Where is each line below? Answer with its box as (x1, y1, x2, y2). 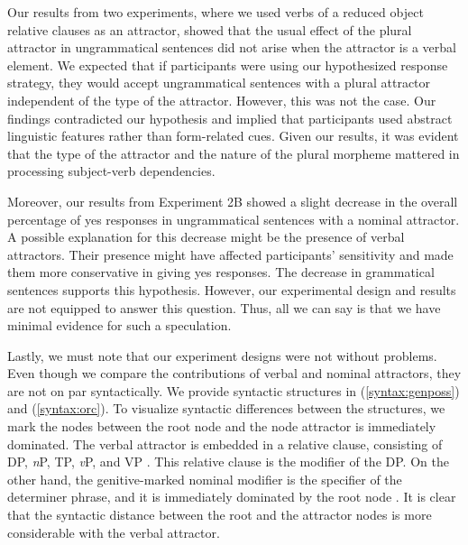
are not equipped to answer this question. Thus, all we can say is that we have (7, 298, 441, 317)
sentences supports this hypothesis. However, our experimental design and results (7, 280, 456, 299)
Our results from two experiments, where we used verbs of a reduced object (7, 3, 424, 21)
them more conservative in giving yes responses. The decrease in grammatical (7, 263, 435, 282)
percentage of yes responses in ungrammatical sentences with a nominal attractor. (7, 209, 460, 228)
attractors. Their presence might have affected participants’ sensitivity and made (7, 245, 454, 263)
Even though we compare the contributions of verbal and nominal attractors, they (7, 364, 462, 383)
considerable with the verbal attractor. (7, 522, 220, 541)
